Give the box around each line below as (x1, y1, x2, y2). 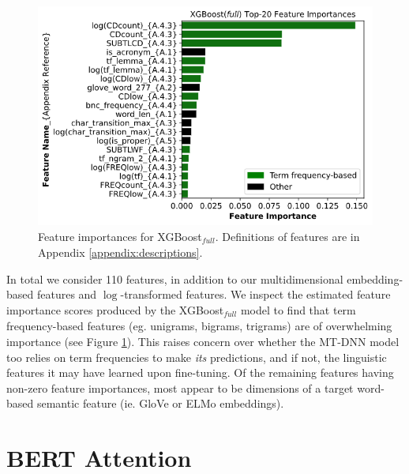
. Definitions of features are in (215, 228, 360, 244)
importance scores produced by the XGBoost (6, 301, 224, 318)
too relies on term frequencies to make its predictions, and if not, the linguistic (6, 348, 387, 365)
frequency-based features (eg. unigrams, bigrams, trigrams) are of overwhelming (6, 318, 392, 334)
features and (36, 286, 97, 303)
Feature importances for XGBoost (38, 228, 202, 244)
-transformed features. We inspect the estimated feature (120, 286, 391, 303)
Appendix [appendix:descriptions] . (38, 244, 203, 261)
